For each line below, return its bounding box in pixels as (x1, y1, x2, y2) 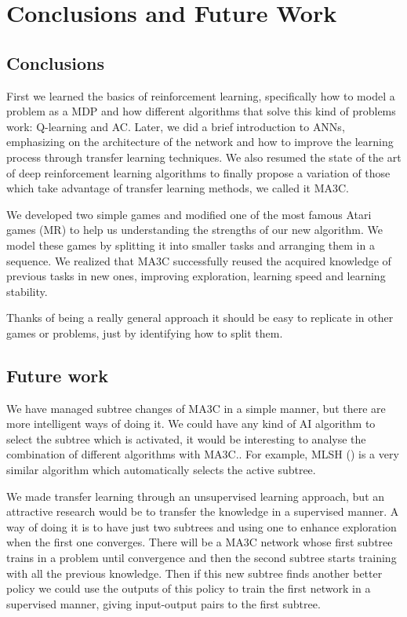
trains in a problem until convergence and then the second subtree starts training (6, 549, 397, 566)
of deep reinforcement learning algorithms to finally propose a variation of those (6, 164, 391, 181)
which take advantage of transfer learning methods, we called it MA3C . (6, 180, 350, 196)
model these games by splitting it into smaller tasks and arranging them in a (6, 236, 375, 253)
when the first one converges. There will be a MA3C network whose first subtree (6, 534, 393, 550)
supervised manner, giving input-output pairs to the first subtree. (6, 595, 321, 612)
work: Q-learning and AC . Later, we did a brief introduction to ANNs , (6, 118, 345, 134)
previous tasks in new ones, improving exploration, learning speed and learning (6, 268, 386, 284)
